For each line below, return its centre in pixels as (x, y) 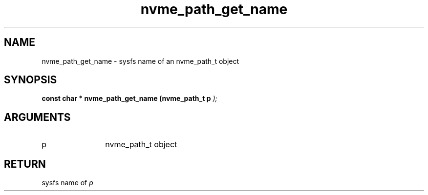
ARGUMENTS (37, 117)
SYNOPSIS (31, 80)
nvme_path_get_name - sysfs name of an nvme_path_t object (140, 61)
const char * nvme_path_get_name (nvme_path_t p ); (129, 98)
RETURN (25, 164)
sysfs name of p (67, 183)
